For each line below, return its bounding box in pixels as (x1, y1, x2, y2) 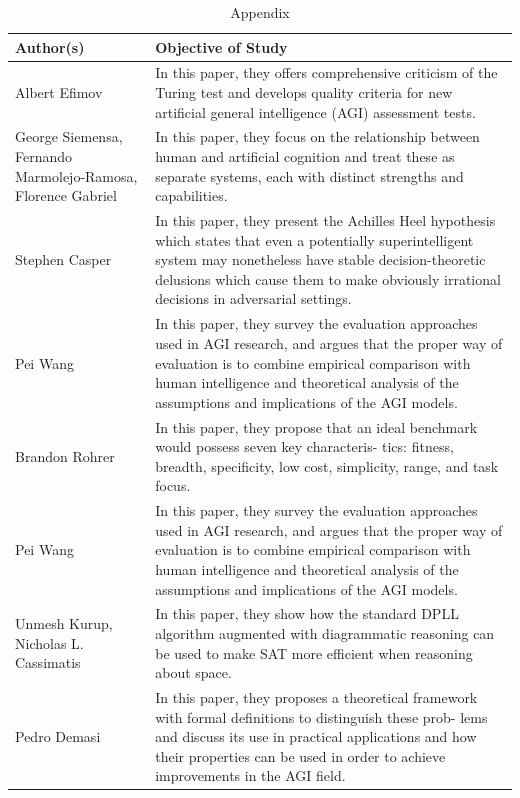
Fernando (15, 146, 73, 167)
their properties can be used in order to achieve (155, 745, 446, 766)
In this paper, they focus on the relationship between (155, 126, 480, 147)
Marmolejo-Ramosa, (15, 165, 138, 186)
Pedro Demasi (15, 726, 101, 747)
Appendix (230, 2, 290, 22)
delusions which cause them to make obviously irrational (155, 268, 501, 289)
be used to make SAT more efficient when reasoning (155, 642, 473, 663)
